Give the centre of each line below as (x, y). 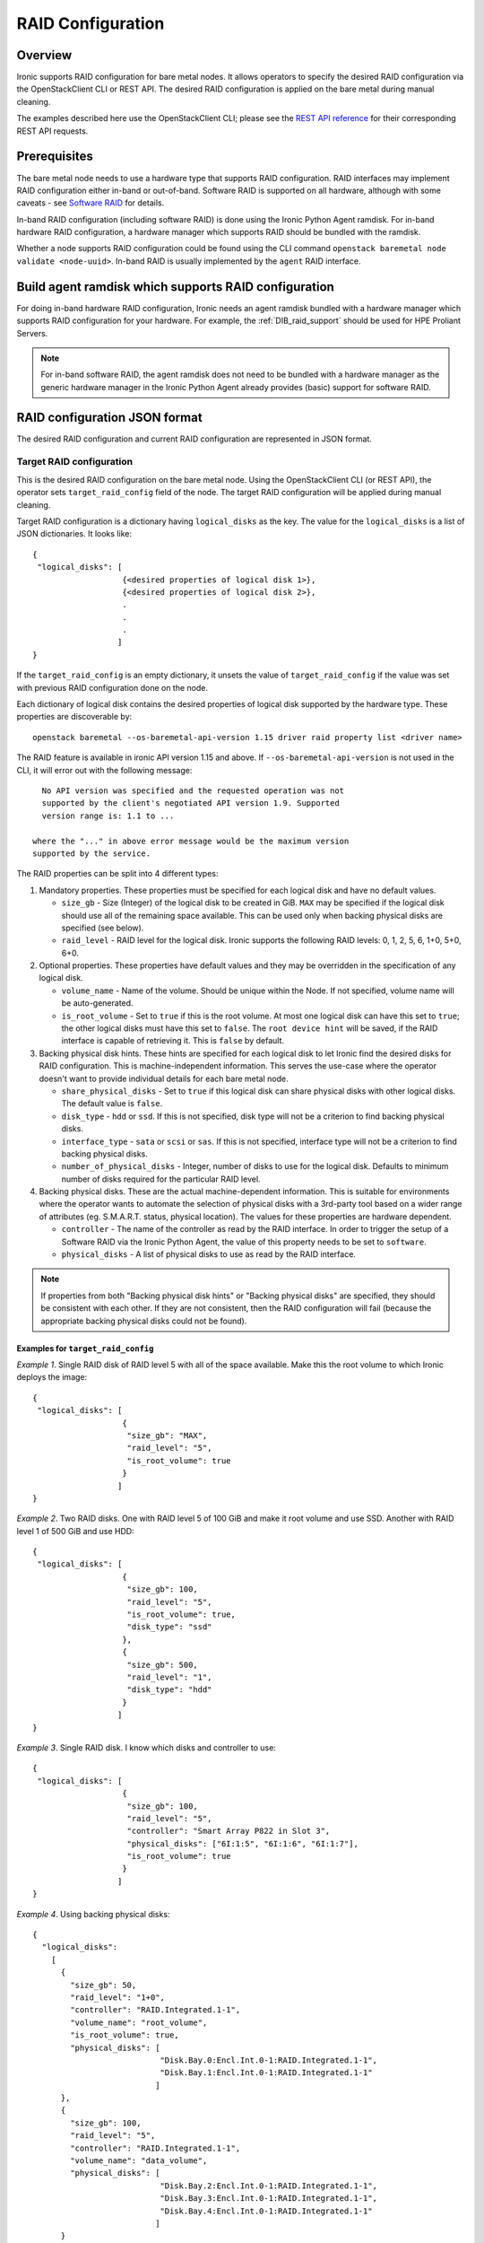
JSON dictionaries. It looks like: (74, 534)
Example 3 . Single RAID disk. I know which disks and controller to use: (147, 1747)
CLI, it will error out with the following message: (104, 770)
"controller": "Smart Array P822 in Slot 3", (229, 1831)
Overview (44, 55)
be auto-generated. (97, 1003)
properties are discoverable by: (74, 717)
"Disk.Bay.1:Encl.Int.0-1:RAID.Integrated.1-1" (266, 2073)
